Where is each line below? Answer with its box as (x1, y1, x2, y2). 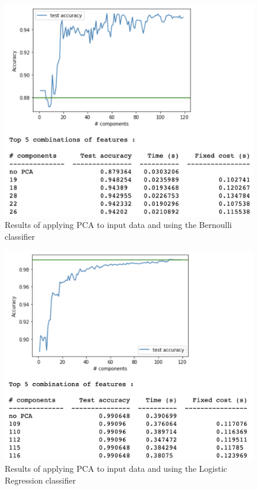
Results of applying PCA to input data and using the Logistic (5, 462, 228, 474)
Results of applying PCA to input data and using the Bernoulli (5, 219, 232, 231)
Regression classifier (5, 474, 76, 486)
